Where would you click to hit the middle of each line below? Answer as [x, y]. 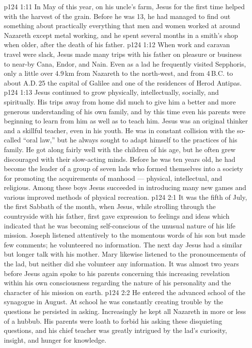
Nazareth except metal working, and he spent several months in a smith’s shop [121, 35]
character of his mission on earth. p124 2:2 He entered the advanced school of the [125, 292]
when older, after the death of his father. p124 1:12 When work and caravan [117, 44]
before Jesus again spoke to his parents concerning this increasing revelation [117, 273]
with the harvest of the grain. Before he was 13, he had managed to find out [117, 16]
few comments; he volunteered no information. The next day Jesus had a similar [123, 244]
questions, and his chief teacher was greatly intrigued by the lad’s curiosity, [116, 330]
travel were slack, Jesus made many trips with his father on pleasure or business [123, 54]
